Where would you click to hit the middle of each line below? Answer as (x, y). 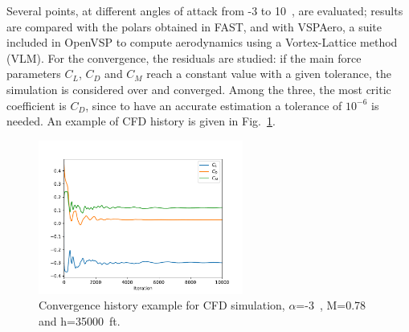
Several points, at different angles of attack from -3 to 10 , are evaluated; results (205, 10)
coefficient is (37, 105)
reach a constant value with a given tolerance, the (269, 74)
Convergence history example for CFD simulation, (162, 305)
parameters (34, 74)
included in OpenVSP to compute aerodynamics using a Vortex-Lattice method (202, 42)
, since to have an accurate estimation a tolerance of (214, 105)
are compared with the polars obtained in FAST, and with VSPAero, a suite (194, 26)
